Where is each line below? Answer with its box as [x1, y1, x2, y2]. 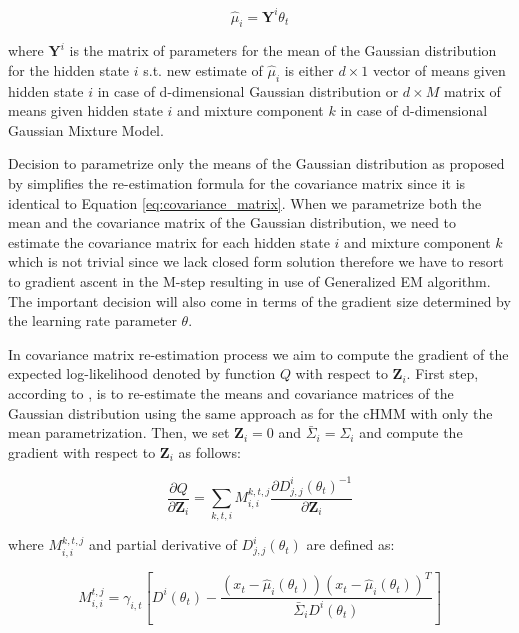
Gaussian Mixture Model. [8, 119, 164, 140]
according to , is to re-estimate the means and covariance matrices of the [8, 383, 454, 403]
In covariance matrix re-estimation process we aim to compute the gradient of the [8, 343, 509, 364]
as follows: [178, 441, 241, 462]
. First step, [406, 363, 479, 384]
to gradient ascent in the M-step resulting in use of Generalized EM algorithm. [8, 271, 491, 292]
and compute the [359, 422, 463, 443]
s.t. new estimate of [143, 59, 263, 80]
